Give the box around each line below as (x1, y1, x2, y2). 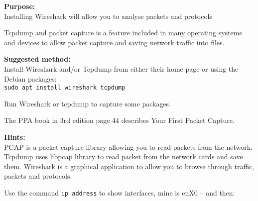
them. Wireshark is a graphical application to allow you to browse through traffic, (4, 161, 255, 171)
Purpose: (4, 1, 35, 11)
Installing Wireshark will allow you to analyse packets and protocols (4, 10, 212, 21)
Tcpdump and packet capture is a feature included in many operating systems (4, 27, 242, 38)
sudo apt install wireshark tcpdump (4, 84, 126, 92)
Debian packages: (4, 73, 57, 84)
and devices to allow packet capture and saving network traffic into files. (4, 37, 225, 47)
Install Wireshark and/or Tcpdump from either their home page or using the (4, 63, 239, 74)
